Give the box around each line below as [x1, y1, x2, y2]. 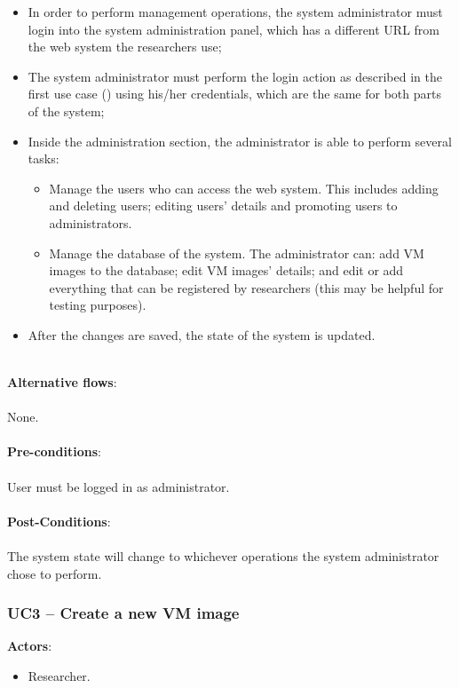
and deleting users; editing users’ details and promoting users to [49, 196, 398, 215]
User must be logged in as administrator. [7, 477, 230, 495]
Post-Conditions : [7, 511, 111, 530]
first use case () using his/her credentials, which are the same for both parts [28, 84, 441, 103]
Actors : [7, 637, 52, 655]
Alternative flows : [7, 373, 117, 391]
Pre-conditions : [7, 442, 101, 461]
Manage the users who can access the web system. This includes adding [49, 178, 439, 197]
